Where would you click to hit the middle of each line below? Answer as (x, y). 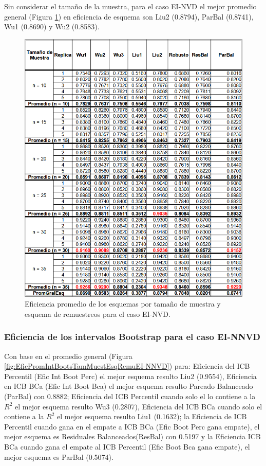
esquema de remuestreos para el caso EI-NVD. (98, 313)
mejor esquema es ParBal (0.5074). (59, 456)
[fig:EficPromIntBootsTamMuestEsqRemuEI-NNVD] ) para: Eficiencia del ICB (127, 366)
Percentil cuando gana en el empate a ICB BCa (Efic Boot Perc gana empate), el (132, 426)
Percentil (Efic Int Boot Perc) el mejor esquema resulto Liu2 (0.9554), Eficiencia (130, 376)
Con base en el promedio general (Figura (68, 356)
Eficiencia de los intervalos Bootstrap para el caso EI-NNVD (132, 337)
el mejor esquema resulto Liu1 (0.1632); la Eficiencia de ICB (152, 416)
